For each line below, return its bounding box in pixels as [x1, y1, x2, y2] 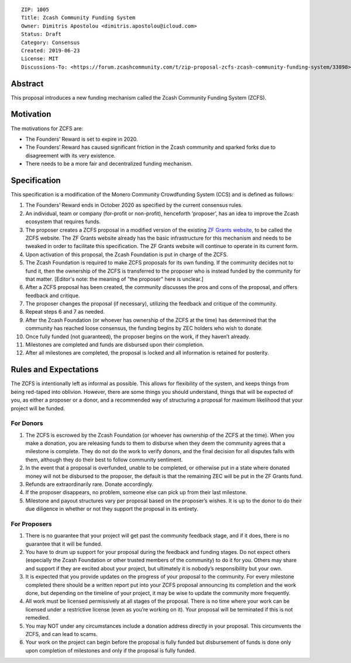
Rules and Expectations [11, 365, 99, 375]
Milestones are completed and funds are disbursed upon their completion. [25, 341, 204, 348]
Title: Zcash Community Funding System [21, 15, 136, 21]
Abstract [11, 79, 44, 89]
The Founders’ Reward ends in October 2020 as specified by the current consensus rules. [25, 202, 243, 209]
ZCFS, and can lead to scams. [25, 631, 98, 637]
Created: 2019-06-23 [21, 47, 80, 54]
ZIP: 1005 [21, 6, 49, 13]
